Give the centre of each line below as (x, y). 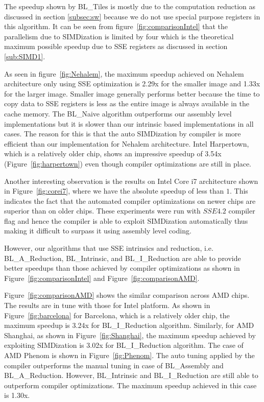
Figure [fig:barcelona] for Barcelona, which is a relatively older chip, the (117, 315)
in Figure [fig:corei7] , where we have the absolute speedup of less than (114, 191)
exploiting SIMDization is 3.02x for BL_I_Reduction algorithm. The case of (124, 345)
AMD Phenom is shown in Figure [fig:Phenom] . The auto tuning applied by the (129, 355)
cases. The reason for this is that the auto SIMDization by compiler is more (123, 134)
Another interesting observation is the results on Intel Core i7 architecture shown (131, 181)
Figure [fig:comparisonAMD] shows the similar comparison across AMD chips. (127, 295)
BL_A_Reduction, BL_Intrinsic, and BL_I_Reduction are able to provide (123, 258)
